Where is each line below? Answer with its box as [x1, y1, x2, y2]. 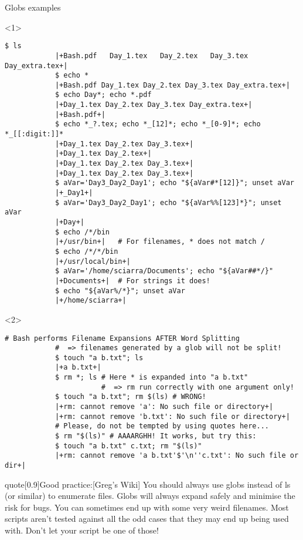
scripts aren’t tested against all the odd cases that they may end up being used [5, 512, 289, 525]
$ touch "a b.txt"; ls [55, 353, 144, 362]
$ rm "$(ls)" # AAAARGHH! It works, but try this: [55, 432, 257, 441]
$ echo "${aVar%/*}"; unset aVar [55, 286, 185, 295]
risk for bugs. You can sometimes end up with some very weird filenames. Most [5, 501, 289, 513]
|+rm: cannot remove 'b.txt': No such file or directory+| [55, 412, 290, 421]
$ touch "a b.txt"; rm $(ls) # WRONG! [55, 393, 206, 401]
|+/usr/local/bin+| [55, 257, 131, 266]
